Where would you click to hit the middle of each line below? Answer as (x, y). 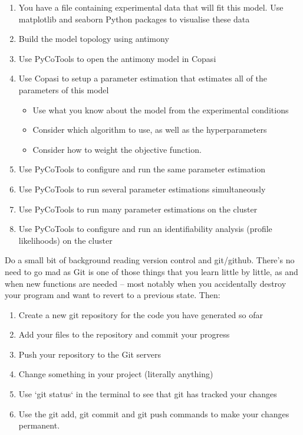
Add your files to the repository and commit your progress (124, 334)
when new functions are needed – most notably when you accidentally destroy (146, 283)
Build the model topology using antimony (94, 39)
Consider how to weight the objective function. (117, 149)
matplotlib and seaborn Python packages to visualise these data (134, 19)
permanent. (39, 425)
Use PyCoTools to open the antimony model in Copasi (117, 58)
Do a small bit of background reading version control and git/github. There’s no (150, 260)
